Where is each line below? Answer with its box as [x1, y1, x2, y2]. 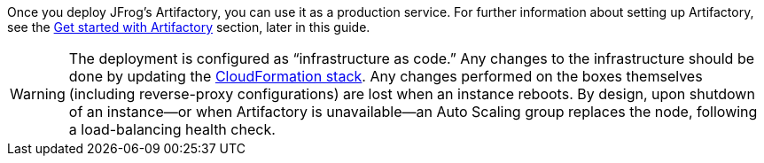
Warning [10, 85, 66, 103]
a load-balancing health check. [68, 120, 276, 138]
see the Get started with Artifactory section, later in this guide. [7, 19, 370, 35]
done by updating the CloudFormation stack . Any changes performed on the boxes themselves [68, 67, 703, 85]
